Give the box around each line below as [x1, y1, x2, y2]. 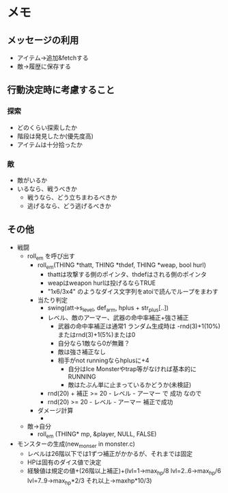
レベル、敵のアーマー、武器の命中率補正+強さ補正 [47, 314, 189, 322]
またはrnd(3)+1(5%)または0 [57, 331, 136, 339]
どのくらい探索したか [16, 123, 77, 131]
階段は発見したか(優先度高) [16, 131, 94, 140]
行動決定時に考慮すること [7, 84, 115, 96]
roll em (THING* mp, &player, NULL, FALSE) [37, 430, 157, 440]
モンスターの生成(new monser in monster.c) [16, 440, 135, 449]
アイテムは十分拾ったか [16, 140, 83, 149]
